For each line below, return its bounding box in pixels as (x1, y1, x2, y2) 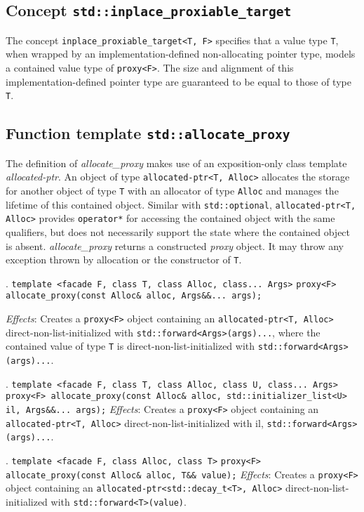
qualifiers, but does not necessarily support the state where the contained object (6, 224, 351, 239)
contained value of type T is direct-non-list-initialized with (6, 339, 255, 353)
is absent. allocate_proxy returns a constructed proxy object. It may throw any (6, 238, 344, 253)
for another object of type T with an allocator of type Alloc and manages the (6, 183, 339, 197)
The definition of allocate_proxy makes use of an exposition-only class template (6, 155, 347, 170)
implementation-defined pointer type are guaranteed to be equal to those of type (6, 74, 351, 88)
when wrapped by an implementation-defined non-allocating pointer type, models (6, 46, 356, 61)
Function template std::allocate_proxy (6, 122, 290, 144)
